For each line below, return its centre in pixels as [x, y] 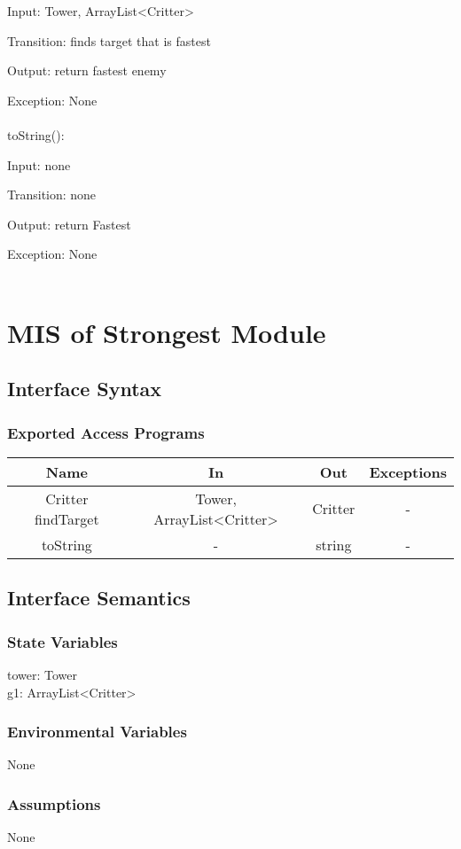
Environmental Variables [97, 732]
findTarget [67, 518]
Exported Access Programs [106, 432]
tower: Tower [43, 674]
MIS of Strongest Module [167, 332]
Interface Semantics [99, 598]
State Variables [63, 641]
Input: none [39, 164]
